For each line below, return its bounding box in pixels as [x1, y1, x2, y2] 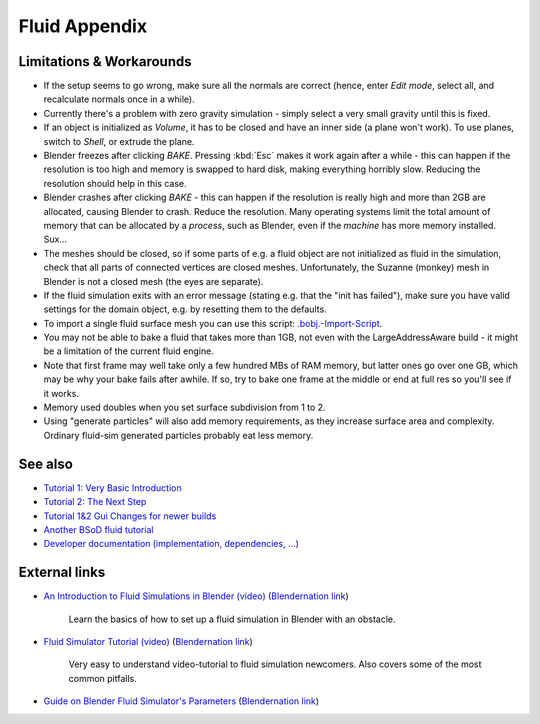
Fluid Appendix [18, 15, 148, 37]
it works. [43, 387, 80, 399]
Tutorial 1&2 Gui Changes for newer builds [43, 510, 217, 522]
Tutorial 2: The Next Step [43, 496, 147, 508]
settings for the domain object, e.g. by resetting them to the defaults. [43, 303, 327, 315]
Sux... [43, 233, 68, 245]
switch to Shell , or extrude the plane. [43, 135, 195, 147]
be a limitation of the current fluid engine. [43, 345, 214, 357]
